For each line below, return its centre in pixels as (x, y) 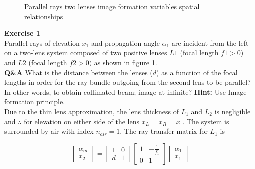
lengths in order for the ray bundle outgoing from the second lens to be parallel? (127, 82)
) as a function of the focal (197, 72)
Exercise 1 (22, 33)
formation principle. (35, 102)
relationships (44, 16)
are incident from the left (210, 43)
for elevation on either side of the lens (81, 121)
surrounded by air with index (49, 131)
